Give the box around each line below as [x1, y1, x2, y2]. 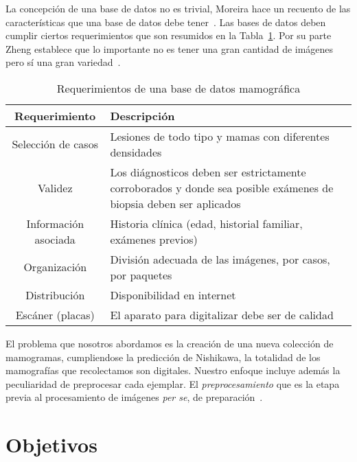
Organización [23, 259, 87, 275]
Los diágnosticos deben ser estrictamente [110, 163, 306, 180]
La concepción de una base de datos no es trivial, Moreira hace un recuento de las [5, 1, 351, 15]
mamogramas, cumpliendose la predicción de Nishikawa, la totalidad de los [5, 349, 321, 364]
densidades [110, 143, 162, 160]
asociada [34, 231, 76, 247]
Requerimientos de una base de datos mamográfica [56, 80, 301, 96]
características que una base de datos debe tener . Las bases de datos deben [5, 14, 326, 29]
